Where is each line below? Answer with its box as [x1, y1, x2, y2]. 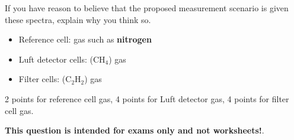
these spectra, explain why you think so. [5, 13, 151, 25]
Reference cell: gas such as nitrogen [18, 33, 152, 45]
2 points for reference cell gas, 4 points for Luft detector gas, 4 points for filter [5, 92, 289, 105]
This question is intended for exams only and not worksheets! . [5, 124, 264, 136]
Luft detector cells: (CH [18, 53, 106, 65]
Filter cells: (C [18, 73, 72, 85]
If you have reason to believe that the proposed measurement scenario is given [5, 2, 289, 14]
